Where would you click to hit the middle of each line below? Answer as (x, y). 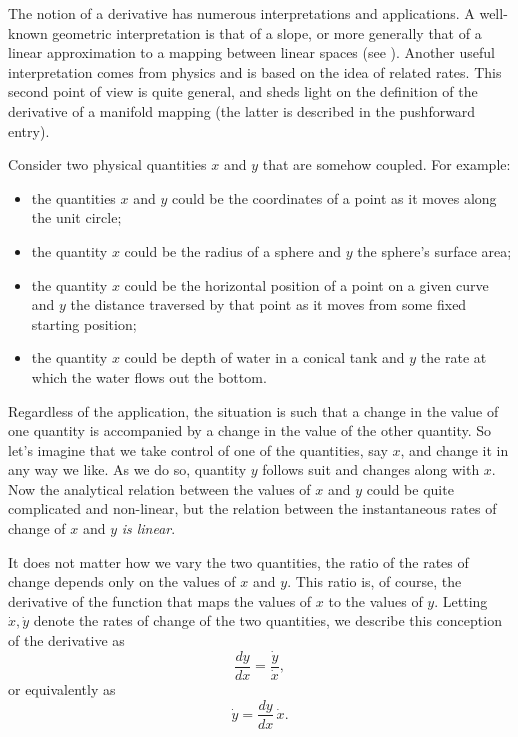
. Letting (461, 600)
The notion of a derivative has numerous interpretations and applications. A (241, 13)
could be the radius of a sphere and (233, 250)
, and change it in (454, 449)
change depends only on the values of (122, 581)
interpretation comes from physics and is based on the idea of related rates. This (255, 71)
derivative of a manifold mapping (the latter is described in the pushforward (242, 110)
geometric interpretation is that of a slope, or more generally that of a (267, 32)
